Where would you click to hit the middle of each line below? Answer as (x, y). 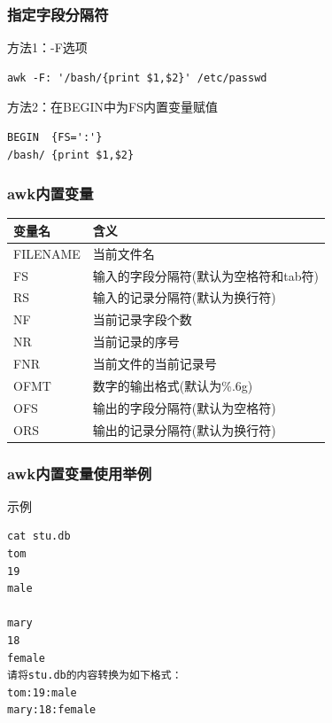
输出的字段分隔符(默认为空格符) (184, 407)
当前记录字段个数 (142, 319)
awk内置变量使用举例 (80, 473)
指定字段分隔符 (58, 14)
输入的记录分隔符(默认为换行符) (184, 297)
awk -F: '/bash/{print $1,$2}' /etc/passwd (137, 78)
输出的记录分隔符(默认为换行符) (184, 429)
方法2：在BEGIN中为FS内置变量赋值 (112, 107)
